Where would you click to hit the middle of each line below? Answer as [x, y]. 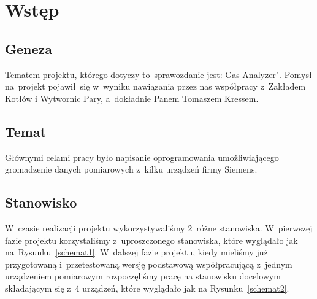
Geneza [29, 48]
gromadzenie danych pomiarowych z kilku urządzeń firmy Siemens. [131, 169]
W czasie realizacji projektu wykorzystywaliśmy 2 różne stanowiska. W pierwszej [159, 227]
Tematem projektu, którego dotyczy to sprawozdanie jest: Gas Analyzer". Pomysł [158, 74]
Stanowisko [41, 202]
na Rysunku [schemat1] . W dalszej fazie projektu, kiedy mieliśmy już [136, 252]
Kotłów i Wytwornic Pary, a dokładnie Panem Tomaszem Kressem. [132, 98]
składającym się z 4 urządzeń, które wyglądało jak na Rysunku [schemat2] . [147, 288]
